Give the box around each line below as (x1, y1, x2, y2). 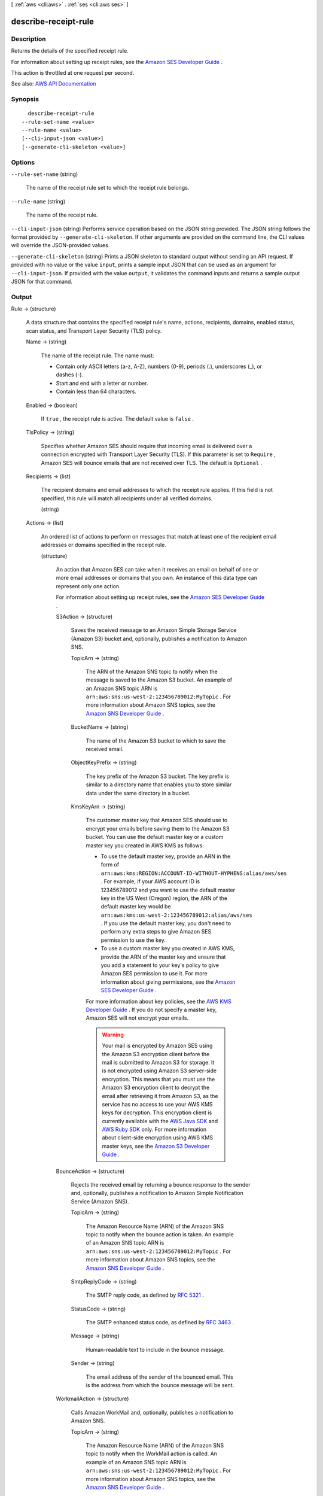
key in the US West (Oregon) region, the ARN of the (100, 895, 227, 902)
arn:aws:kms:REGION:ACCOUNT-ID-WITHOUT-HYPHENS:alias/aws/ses (100, 869, 287, 877)
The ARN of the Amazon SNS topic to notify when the (86, 668, 218, 675)
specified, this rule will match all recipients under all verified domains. (41, 494, 213, 502)
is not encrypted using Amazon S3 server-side (102, 1067, 217, 1074)
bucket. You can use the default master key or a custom (86, 834, 224, 841)
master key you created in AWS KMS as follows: (86, 841, 205, 849)
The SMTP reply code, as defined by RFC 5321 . (86, 1291, 205, 1299)
